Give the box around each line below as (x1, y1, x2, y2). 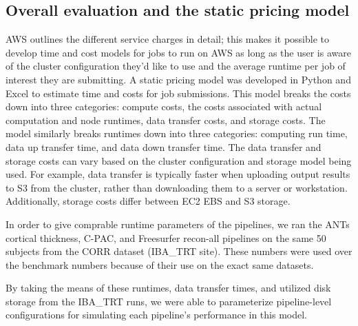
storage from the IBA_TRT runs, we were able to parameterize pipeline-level (6, 294, 332, 308)
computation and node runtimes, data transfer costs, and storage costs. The (6, 112, 326, 127)
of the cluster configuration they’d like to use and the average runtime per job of (6, 59, 346, 73)
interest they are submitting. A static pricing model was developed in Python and (6, 72, 351, 86)
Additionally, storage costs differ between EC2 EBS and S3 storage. (6, 194, 291, 208)
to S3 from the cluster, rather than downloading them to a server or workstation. (6, 180, 348, 194)
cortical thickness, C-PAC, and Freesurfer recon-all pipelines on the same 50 (6, 230, 326, 245)
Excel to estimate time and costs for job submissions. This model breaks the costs (6, 85, 351, 100)
